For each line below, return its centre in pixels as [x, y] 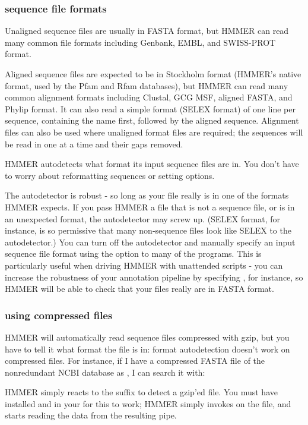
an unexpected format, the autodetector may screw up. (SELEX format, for [143, 218]
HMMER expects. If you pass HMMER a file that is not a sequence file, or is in [150, 207]
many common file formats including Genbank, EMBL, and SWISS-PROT [140, 42]
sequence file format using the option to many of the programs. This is [133, 254]
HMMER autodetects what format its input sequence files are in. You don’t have [152, 164]
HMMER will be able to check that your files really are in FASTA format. [139, 289]
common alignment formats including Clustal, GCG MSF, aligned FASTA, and [149, 97]
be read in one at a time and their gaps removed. [94, 144]
